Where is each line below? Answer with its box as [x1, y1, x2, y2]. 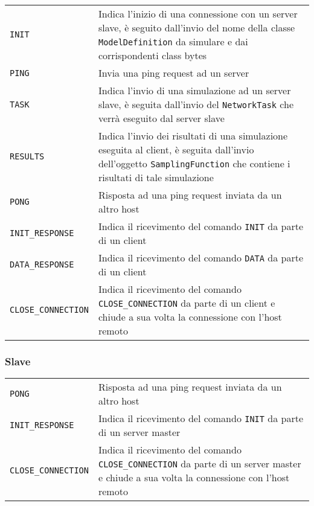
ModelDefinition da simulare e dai [98, 34, 248, 48]
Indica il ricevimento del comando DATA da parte [98, 251, 304, 264]
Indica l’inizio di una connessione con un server [98, 7, 298, 21]
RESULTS [10, 152, 45, 161]
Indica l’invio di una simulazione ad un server [98, 83, 291, 97]
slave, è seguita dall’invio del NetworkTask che [98, 97, 294, 111]
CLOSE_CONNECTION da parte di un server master [98, 456, 301, 471]
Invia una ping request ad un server [98, 66, 249, 80]
